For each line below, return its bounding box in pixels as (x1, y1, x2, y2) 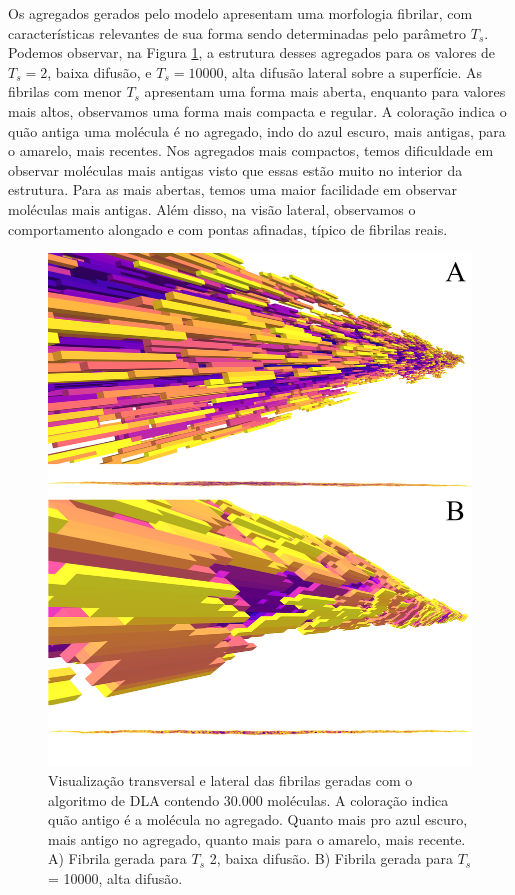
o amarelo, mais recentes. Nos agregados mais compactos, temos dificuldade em (8, 140, 494, 161)
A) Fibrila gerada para (48, 848, 187, 869)
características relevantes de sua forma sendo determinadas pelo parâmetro (8, 22, 467, 43)
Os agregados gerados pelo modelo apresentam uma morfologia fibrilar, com (8, 3, 473, 23)
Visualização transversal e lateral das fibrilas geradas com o (48, 769, 413, 790)
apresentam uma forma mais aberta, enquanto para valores (144, 81, 506, 102)
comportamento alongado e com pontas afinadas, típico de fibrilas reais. (8, 218, 448, 239)
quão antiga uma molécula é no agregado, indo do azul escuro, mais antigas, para (8, 120, 506, 141)
